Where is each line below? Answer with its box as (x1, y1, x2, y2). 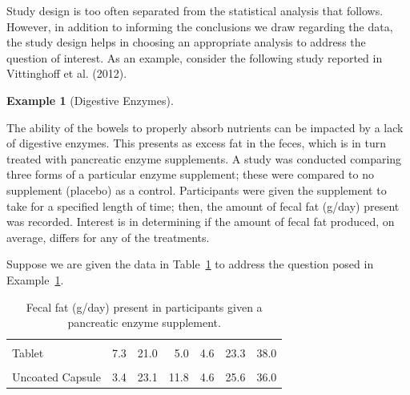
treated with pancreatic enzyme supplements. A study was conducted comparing (6, 150, 402, 167)
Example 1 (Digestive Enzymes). (6, 91, 174, 108)
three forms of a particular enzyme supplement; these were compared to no (6, 166, 374, 183)
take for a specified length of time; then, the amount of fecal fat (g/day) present (6, 197, 400, 214)
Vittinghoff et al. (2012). (6, 65, 127, 82)
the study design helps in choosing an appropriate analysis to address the (6, 34, 366, 50)
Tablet (12, 345, 44, 361)
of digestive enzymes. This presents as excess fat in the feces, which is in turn (6, 135, 387, 151)
